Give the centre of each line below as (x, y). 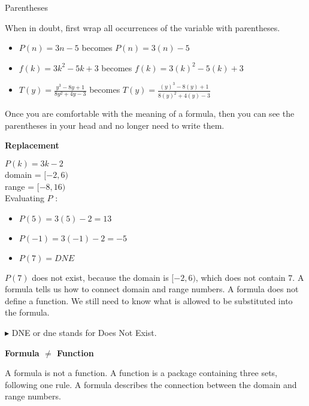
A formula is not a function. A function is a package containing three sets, (141, 373)
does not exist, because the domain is (100, 277)
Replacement (32, 145)
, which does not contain (240, 277)
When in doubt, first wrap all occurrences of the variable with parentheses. (143, 27)
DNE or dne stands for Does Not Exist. (84, 333)
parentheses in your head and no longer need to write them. (115, 125)
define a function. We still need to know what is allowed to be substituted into (149, 300)
